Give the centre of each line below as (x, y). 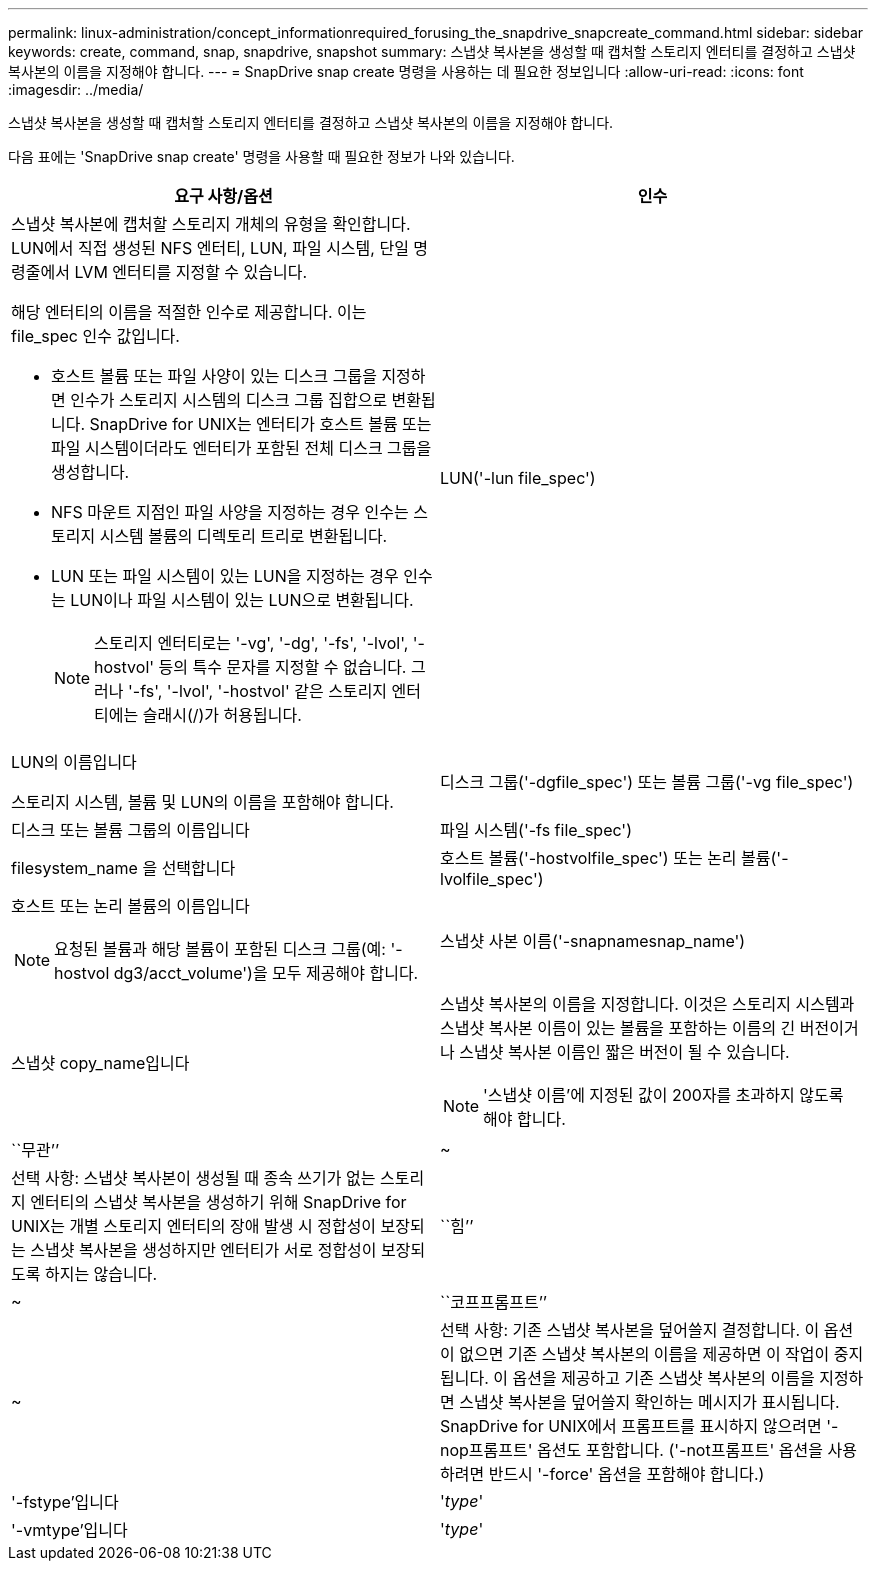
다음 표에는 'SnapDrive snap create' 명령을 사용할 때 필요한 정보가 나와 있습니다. (261, 156)
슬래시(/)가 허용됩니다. (222, 715)
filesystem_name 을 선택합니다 (123, 868)
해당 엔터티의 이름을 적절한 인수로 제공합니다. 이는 (189, 312)
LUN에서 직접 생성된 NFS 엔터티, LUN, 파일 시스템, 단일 (210, 248)
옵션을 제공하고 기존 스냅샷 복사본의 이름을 (663, 1378)
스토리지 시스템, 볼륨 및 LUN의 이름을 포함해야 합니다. (202, 802)
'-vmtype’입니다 (69, 1530)
